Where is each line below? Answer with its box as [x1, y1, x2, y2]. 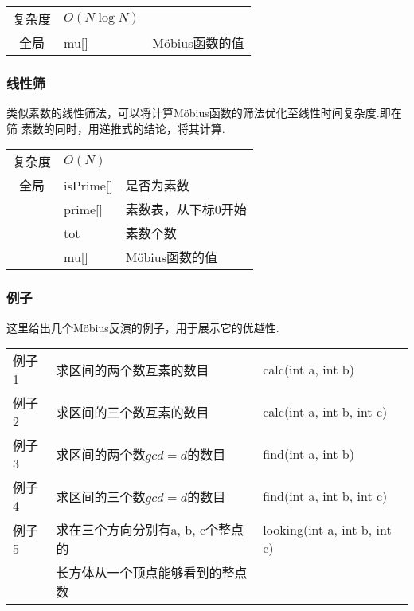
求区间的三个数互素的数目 [56, 402, 209, 421]
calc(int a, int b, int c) [263, 402, 388, 421]
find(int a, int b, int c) [263, 487, 388, 506]
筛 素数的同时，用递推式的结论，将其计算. [6, 119, 225, 136]
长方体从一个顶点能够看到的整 [56, 563, 235, 582]
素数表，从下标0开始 [125, 200, 247, 219]
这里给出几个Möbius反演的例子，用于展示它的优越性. [6, 319, 279, 335]
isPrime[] [64, 175, 113, 194]
